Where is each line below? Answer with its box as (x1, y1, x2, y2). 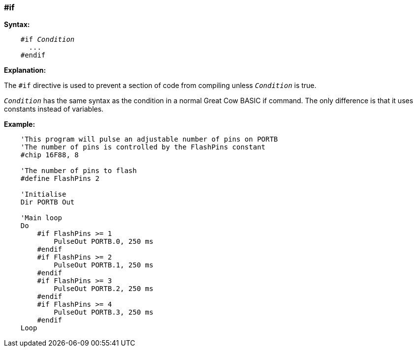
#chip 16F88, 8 (20, 151, 79, 159)
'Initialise (20, 190, 66, 199)
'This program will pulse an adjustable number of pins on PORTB (20, 135, 278, 144)
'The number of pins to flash (20, 167, 137, 175)
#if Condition (20, 35, 75, 44)
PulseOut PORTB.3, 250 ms (54, 308, 154, 317)
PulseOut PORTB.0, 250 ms (54, 237, 154, 246)
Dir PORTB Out (20, 198, 75, 206)
